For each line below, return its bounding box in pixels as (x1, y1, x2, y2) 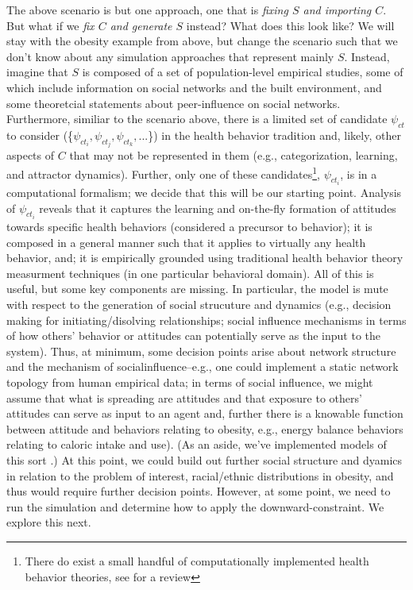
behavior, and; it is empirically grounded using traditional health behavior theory (6, 249, 403, 266)
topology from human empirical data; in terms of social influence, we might (6, 374, 373, 391)
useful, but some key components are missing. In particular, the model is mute (6, 280, 388, 297)
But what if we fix (6, 17, 95, 33)
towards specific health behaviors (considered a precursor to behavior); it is (6, 218, 372, 235)
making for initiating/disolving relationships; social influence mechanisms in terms (6, 311, 407, 328)
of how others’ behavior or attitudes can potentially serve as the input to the (6, 327, 381, 344)
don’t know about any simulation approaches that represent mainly (6, 48, 334, 64)
